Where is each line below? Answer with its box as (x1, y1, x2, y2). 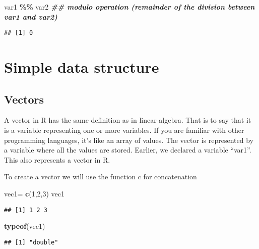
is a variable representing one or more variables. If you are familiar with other (4, 125, 244, 135)
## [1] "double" (4, 238, 58, 246)
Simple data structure (4, 57, 159, 77)
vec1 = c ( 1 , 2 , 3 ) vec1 (4, 188, 64, 198)
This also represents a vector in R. (4, 154, 110, 165)
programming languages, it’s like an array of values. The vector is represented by (4, 134, 253, 145)
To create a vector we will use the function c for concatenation (4, 171, 197, 182)
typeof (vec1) (4, 221, 45, 231)
